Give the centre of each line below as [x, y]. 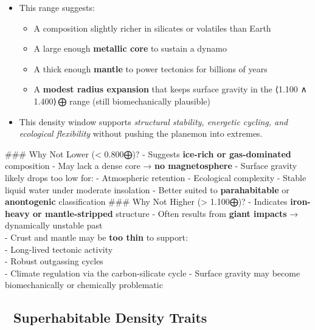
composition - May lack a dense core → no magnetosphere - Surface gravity [151, 166]
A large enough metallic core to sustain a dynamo [130, 48]
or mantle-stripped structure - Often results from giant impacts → [166, 213]
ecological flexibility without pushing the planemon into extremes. [141, 133]
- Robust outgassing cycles [54, 261]
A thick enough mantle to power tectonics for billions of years [151, 68]
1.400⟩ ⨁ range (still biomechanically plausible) [122, 101]
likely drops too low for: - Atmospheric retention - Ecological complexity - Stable [156, 177]
